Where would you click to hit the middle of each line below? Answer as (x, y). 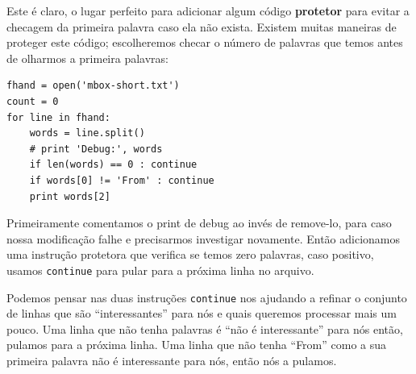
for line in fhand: (58, 117)
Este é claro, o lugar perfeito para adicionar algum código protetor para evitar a (208, 10)
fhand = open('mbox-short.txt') (93, 86)
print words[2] (70, 196)
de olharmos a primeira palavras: (87, 58)
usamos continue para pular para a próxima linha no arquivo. (160, 270)
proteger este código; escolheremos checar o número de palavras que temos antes (205, 42)
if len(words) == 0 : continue (113, 165)
